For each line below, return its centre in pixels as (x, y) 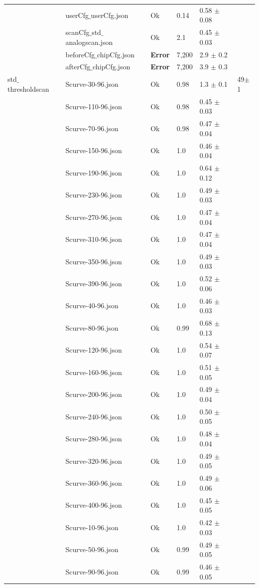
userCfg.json (110, 15)
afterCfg (78, 67)
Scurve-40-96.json (92, 305)
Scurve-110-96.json (94, 106)
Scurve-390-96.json (94, 284)
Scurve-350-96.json (94, 261)
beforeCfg (80, 54)
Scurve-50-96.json (92, 549)
